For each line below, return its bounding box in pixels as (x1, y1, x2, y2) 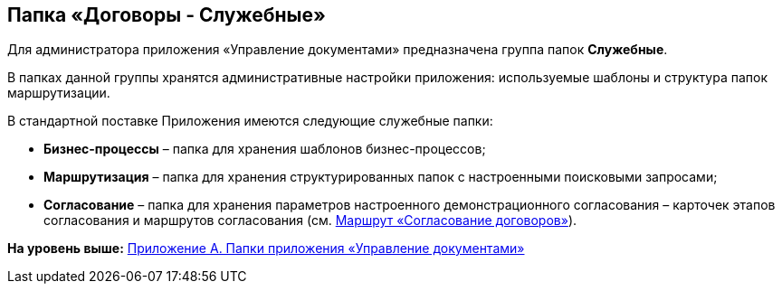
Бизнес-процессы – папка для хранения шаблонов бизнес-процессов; (43, 141, 486, 157)
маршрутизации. (7, 85, 110, 101)
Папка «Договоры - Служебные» (7, 4, 326, 26)
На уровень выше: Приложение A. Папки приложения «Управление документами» (7, 240, 525, 257)
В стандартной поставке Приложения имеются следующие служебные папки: (7, 113, 493, 129)
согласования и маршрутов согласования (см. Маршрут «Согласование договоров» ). (43, 212, 577, 229)
